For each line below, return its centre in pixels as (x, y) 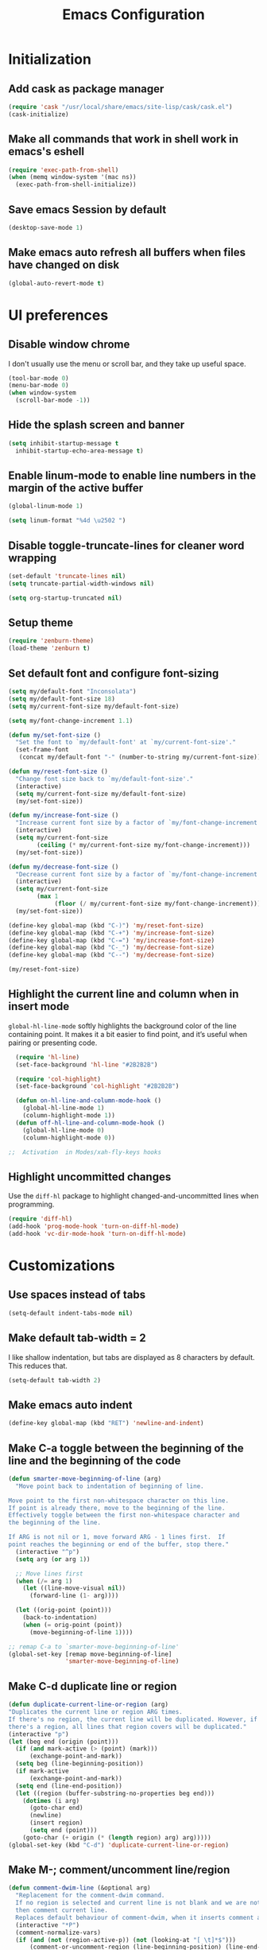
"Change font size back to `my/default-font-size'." (104, 779)
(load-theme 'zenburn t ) (49, 649)
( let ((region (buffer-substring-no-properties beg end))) (115, 1793)
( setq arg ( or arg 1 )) (53, 1559)
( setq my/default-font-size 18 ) (62, 699)
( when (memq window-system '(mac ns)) (72, 177)
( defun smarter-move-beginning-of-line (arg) (85, 1478)
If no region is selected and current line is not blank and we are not (138, 1903)
